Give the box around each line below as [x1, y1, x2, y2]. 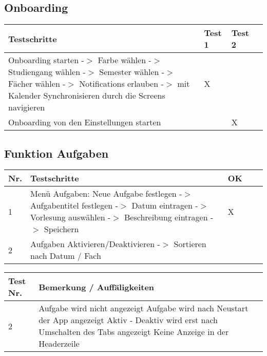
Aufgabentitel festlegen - [30, 199, 118, 212]
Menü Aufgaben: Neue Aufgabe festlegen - [30, 188, 182, 200]
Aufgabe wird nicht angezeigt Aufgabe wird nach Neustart [39, 302, 249, 314]
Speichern [44, 223, 79, 235]
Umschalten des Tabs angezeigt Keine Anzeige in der [39, 326, 229, 338]
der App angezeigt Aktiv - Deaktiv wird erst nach [39, 314, 218, 326]
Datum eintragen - [131, 199, 198, 212]
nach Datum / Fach [30, 250, 101, 262]
